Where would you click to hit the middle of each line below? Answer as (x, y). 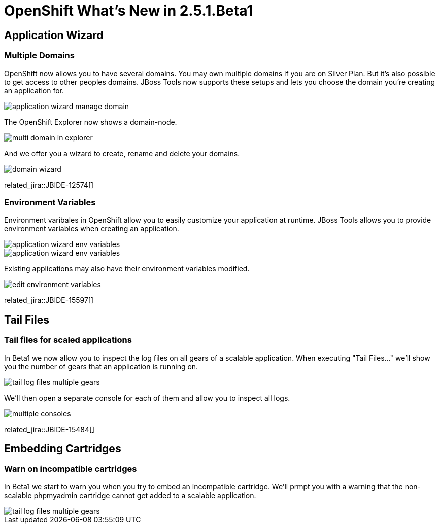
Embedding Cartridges (63, 448)
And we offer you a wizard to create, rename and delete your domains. (122, 153)
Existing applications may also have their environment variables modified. (127, 269)
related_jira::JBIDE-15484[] (49, 429)
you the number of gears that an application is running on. (101, 366)
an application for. (34, 90)
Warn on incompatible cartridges (71, 469)
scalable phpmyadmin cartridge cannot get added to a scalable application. (130, 495)
